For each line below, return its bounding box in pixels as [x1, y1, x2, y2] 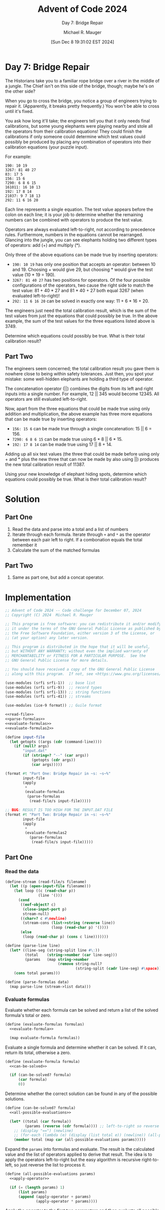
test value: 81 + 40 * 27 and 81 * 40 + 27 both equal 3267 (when [12, 287, 144, 293]
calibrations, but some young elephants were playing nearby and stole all [5, 123, 153, 129]
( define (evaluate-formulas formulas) [5, 1022, 84, 1027]
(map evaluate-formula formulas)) [9, 1035, 80, 1040]
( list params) [18, 1189, 48, 1195]
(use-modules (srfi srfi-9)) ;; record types [5, 685, 102, 690]
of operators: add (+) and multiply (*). [5, 242, 82, 248]
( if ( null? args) [14, 744, 50, 749]
